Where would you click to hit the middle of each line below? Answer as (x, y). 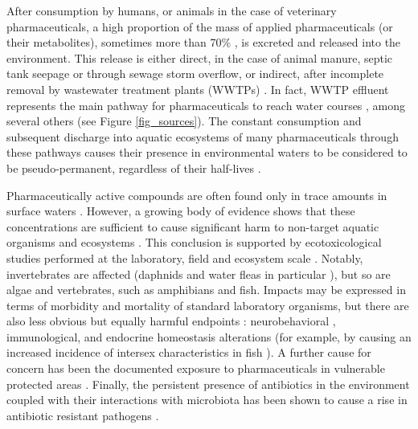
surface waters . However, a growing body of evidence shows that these (181, 211)
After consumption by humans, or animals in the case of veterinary (172, 10)
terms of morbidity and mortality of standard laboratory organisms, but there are (208, 305)
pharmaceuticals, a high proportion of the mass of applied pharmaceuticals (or (200, 26)
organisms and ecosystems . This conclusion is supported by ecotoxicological (194, 242)
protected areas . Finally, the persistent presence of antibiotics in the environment (208, 384)
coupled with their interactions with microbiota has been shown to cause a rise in (207, 400)
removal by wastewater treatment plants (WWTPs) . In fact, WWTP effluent (198, 89)
